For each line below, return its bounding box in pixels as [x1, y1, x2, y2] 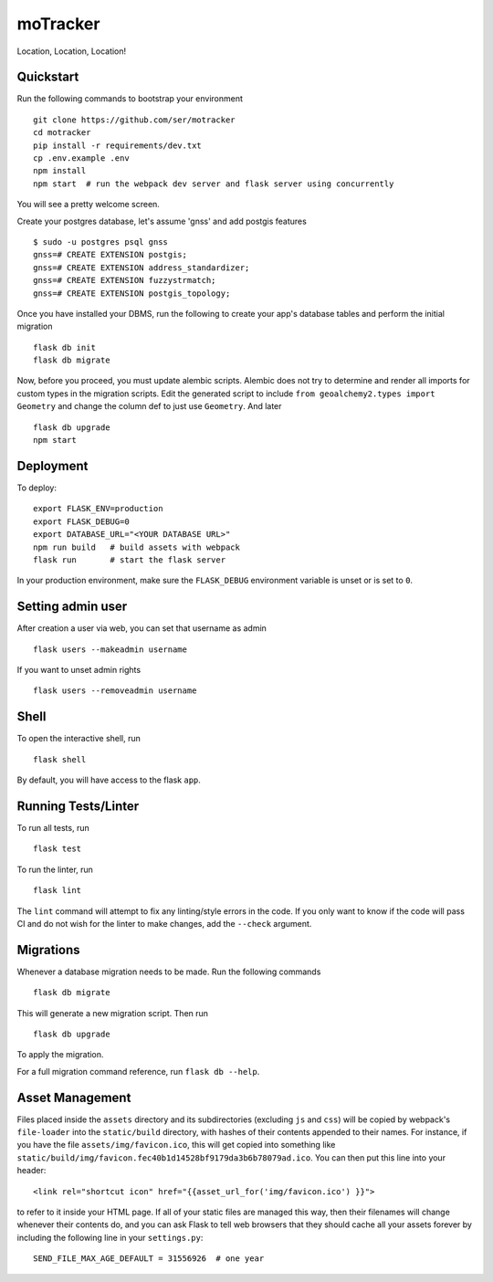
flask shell [33, 754, 87, 764]
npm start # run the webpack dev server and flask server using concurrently [33, 178, 394, 189]
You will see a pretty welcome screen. [16, 199, 160, 210]
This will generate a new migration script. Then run [16, 1007, 209, 1018]
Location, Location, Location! [16, 46, 127, 57]
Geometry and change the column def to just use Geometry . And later [16, 401, 282, 412]
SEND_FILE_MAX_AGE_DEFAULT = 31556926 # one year [33, 1254, 265, 1264]
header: [16, 1165, 47, 1176]
